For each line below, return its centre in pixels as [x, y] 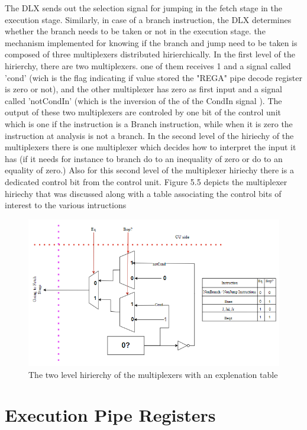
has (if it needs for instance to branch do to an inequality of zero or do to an [144, 158]
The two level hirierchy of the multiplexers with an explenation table [153, 374]
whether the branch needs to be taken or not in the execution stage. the [135, 31]
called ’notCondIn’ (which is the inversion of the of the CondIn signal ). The [143, 100]
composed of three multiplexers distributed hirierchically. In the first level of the [150, 54]
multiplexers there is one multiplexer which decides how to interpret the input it [151, 147]
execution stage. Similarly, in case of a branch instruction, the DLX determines [148, 19]
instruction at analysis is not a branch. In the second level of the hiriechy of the [149, 135]
